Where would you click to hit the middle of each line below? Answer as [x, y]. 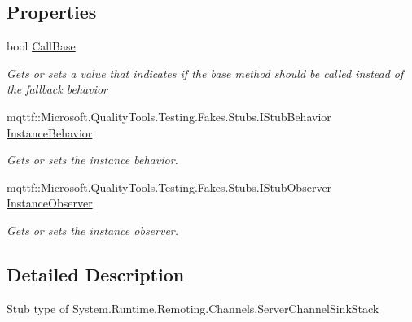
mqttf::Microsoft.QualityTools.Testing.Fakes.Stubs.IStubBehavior [169, 116]
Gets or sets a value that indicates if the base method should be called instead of [205, 73]
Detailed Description [96, 274]
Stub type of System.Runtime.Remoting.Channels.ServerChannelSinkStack [193, 308]
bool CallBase [41, 46]
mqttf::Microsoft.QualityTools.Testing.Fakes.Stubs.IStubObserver [169, 187]
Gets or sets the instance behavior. [92, 160]
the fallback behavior [57, 89]
